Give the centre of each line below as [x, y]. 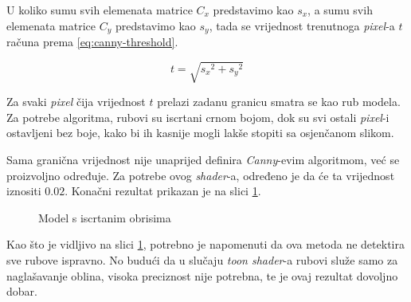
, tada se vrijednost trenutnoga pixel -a [302, 25]
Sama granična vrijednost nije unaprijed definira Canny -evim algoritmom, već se [203, 159]
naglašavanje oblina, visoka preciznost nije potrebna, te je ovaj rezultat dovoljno [202, 275]
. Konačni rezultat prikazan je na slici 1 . [163, 191]
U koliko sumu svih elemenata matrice [100, 10]
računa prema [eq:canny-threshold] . [92, 42]
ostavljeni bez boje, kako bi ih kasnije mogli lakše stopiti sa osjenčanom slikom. [200, 133]
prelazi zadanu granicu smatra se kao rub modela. [279, 102]
